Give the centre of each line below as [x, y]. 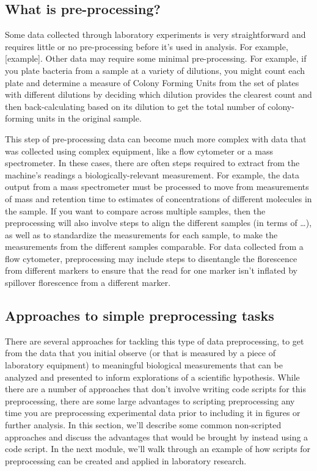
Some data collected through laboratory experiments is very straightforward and [155, 35]
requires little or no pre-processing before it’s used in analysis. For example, [147, 46]
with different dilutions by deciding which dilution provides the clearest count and [158, 94]
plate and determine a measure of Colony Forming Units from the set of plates [152, 82]
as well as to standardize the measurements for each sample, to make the [141, 234]
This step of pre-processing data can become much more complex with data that [156, 138]
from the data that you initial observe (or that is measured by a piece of [140, 353]
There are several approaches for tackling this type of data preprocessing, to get [155, 341]
